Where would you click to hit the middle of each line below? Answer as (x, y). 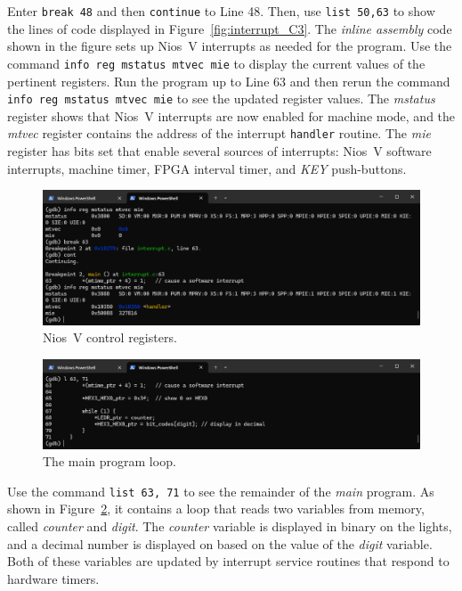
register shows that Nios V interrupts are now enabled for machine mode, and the (231, 115)
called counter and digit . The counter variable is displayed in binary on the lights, (230, 525)
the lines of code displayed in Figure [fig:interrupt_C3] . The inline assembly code (230, 28)
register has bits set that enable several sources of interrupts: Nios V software (219, 151)
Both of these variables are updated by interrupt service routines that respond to (228, 561)
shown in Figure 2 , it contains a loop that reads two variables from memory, (216, 509)
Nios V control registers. (110, 337)
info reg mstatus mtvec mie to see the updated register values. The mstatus (221, 98)
